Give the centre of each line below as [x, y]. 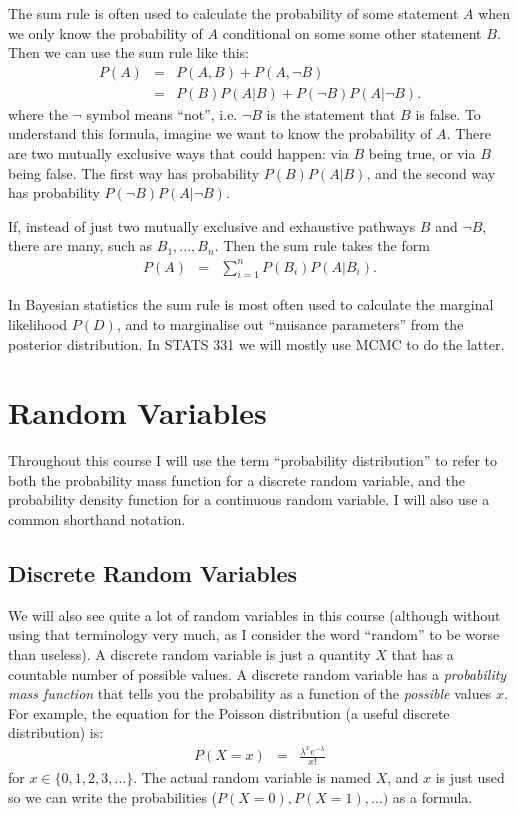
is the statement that [331, 113]
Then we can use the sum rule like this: [128, 52]
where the [38, 113]
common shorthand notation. [97, 519]
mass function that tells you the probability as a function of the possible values [250, 693]
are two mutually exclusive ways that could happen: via [178, 153]
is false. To [448, 113]
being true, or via [422, 153]
